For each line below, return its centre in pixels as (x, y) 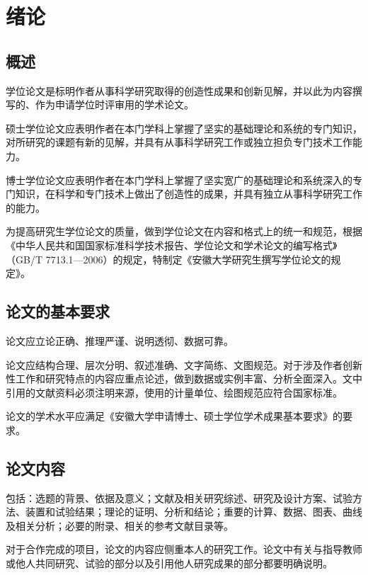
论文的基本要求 (58, 311)
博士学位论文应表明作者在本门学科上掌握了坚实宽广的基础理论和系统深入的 (179, 180)
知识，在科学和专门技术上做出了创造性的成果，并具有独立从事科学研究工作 (189, 194)
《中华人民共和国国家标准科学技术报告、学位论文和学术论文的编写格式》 (172, 245)
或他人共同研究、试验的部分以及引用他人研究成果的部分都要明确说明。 (169, 563)
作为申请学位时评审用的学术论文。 (114, 104)
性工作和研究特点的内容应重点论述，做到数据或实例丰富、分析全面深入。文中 (184, 378)
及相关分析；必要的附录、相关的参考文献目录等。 (120, 525)
